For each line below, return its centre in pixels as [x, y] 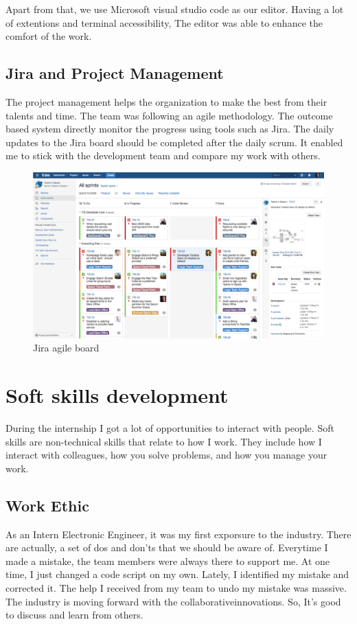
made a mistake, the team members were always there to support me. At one [168, 561]
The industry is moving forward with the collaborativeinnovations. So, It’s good [173, 601]
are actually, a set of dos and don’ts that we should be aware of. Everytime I [167, 547]
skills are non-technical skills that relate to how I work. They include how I [164, 441]
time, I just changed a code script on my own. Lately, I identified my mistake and [177, 574]
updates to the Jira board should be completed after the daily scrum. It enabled [174, 142]
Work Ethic [47, 505]
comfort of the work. [49, 36]
